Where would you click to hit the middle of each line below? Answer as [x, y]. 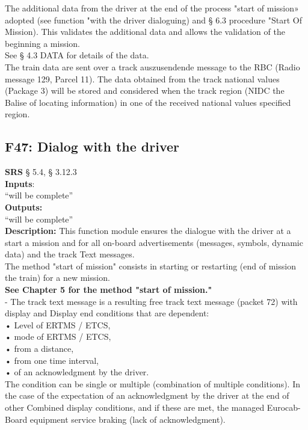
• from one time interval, [52, 360]
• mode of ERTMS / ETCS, [58, 336]
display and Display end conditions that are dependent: [107, 313]
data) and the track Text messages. [70, 254]
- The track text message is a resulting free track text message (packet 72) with [151, 301]
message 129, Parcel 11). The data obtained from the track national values [142, 78]
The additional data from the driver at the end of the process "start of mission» [152, 8]
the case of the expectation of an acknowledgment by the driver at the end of [147, 395]
